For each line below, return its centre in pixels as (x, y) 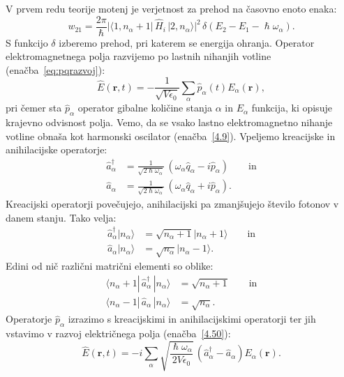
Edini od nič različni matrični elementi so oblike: (110, 266)
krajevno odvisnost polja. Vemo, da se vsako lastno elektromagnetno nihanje (169, 122)
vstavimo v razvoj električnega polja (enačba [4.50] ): (118, 333)
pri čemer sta (34, 108)
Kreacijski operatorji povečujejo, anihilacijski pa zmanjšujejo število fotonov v (172, 204)
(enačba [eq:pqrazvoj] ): (55, 69)
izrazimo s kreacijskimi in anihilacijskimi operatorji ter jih (192, 319)
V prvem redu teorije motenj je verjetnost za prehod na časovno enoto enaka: (171, 8)
